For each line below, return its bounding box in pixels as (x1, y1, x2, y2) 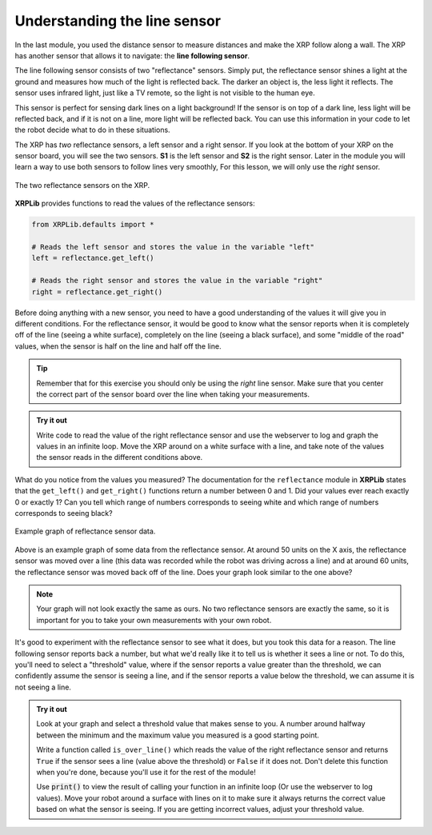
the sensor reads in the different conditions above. (36, 453, 203, 462)
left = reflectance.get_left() (31, 254, 155, 263)
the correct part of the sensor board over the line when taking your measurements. (36, 389, 310, 399)
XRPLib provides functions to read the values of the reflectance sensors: (14, 198, 255, 208)
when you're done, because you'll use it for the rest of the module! (36, 768, 256, 777)
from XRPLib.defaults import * (31, 220, 155, 230)
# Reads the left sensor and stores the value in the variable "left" (31, 242, 315, 251)
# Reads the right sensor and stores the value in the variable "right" (31, 276, 323, 286)
